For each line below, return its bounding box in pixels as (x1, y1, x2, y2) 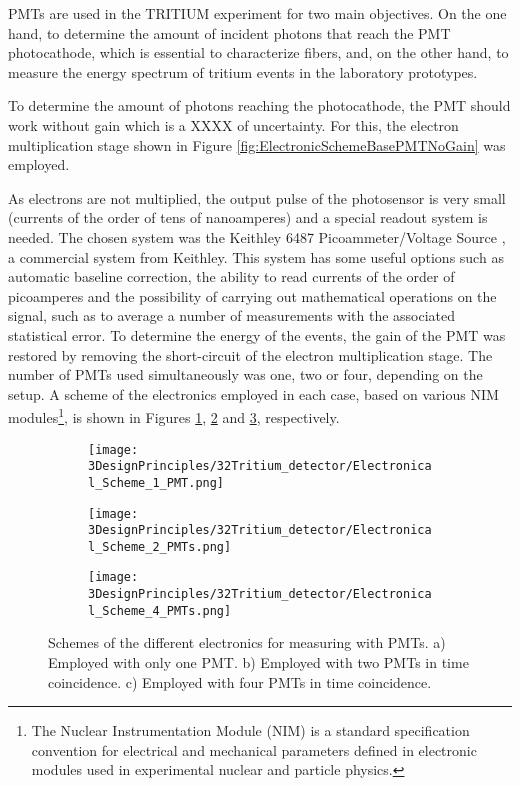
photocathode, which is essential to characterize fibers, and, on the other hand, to (8, 42, 509, 63)
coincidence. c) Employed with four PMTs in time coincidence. (48, 671, 432, 692)
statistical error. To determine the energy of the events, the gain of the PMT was (8, 324, 506, 345)
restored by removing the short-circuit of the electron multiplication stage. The (8, 344, 493, 365)
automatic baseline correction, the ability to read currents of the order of (8, 266, 455, 287)
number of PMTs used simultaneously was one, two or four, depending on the (8, 364, 483, 385)
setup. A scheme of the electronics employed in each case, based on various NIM (8, 383, 499, 404)
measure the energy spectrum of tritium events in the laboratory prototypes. (8, 61, 478, 82)
